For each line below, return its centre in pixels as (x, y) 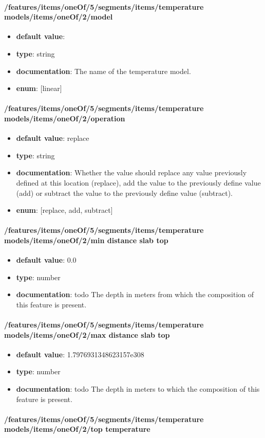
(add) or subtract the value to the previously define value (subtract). (124, 193)
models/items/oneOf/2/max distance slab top (87, 334)
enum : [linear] (39, 88)
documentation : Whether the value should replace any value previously (131, 172)
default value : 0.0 (46, 260)
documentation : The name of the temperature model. (103, 71)
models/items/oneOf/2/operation (65, 118)
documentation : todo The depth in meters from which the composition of (135, 294)
